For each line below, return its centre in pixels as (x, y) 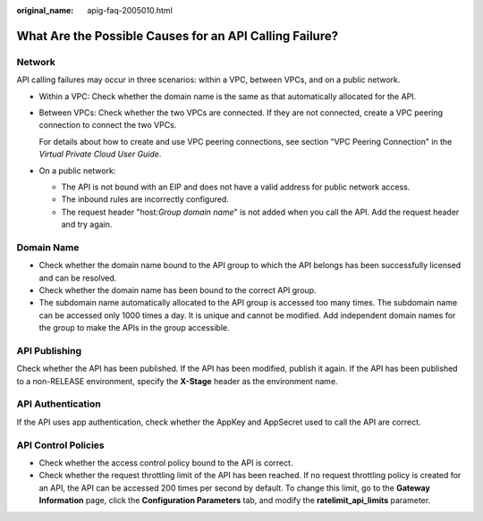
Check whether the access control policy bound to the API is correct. (166, 462)
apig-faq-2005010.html (130, 10)
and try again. (87, 224)
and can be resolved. (78, 278)
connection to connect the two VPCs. (108, 125)
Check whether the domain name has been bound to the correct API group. (178, 290)
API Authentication (59, 404)
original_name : (45, 10)
